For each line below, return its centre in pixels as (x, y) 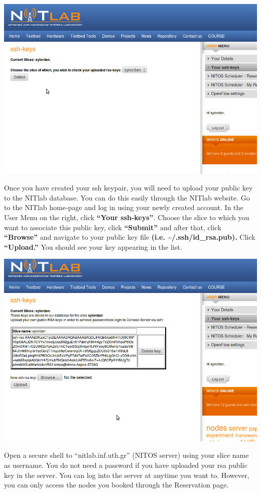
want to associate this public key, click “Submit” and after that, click (113, 227)
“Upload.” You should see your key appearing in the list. (93, 246)
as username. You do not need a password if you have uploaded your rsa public (126, 465)
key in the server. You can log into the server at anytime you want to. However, (127, 475)
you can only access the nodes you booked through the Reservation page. (116, 485)
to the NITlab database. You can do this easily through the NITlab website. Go (127, 197)
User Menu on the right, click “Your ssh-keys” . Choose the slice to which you (127, 217)
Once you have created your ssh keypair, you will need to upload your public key (128, 188)
